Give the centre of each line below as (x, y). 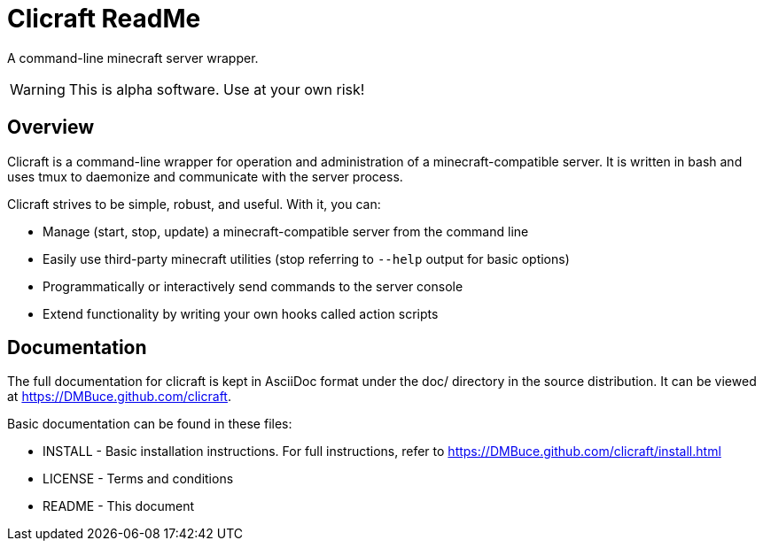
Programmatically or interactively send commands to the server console (253, 286)
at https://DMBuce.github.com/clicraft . (119, 397)
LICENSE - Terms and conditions (138, 479)
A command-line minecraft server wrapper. (133, 58)
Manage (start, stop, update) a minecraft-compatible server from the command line (286, 231)
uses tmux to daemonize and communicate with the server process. (205, 176)
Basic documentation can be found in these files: (150, 424)
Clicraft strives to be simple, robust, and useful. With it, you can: (194, 204)
